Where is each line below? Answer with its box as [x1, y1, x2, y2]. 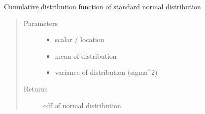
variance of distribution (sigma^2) [55, 67, 158, 77]
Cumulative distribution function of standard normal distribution [4, 1, 201, 11]
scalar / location [55, 34, 104, 45]
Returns [23, 83, 48, 93]
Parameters [23, 18, 58, 28]
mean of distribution [55, 50, 117, 61]
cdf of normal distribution [43, 100, 121, 110]
